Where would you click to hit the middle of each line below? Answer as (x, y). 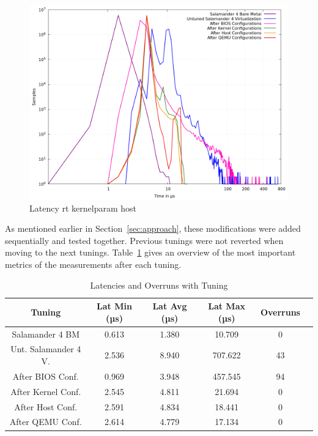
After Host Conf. (46, 406)
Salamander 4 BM (46, 334)
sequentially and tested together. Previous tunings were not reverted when (144, 240)
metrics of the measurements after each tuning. (93, 264)
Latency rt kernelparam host (83, 208)
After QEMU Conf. (46, 422)
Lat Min (114, 306)
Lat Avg (170, 306)
